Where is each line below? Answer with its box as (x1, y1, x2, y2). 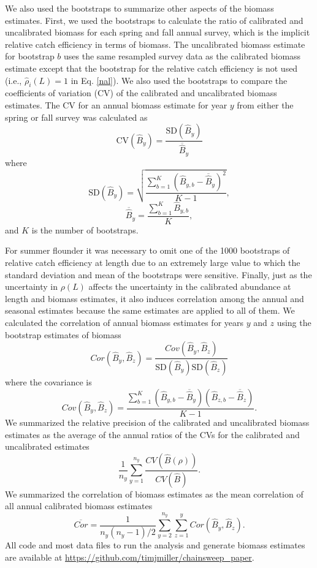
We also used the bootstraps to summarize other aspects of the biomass (5, 2, 274, 14)
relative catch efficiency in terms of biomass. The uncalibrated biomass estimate (5, 37, 305, 50)
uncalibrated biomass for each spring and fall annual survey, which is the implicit (5, 26, 310, 39)
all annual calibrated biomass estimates (5, 499, 153, 512)
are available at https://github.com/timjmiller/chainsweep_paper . (5, 551, 254, 564)
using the (277, 316, 311, 328)
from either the (237, 98, 294, 111)
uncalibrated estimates (5, 440, 90, 453)
